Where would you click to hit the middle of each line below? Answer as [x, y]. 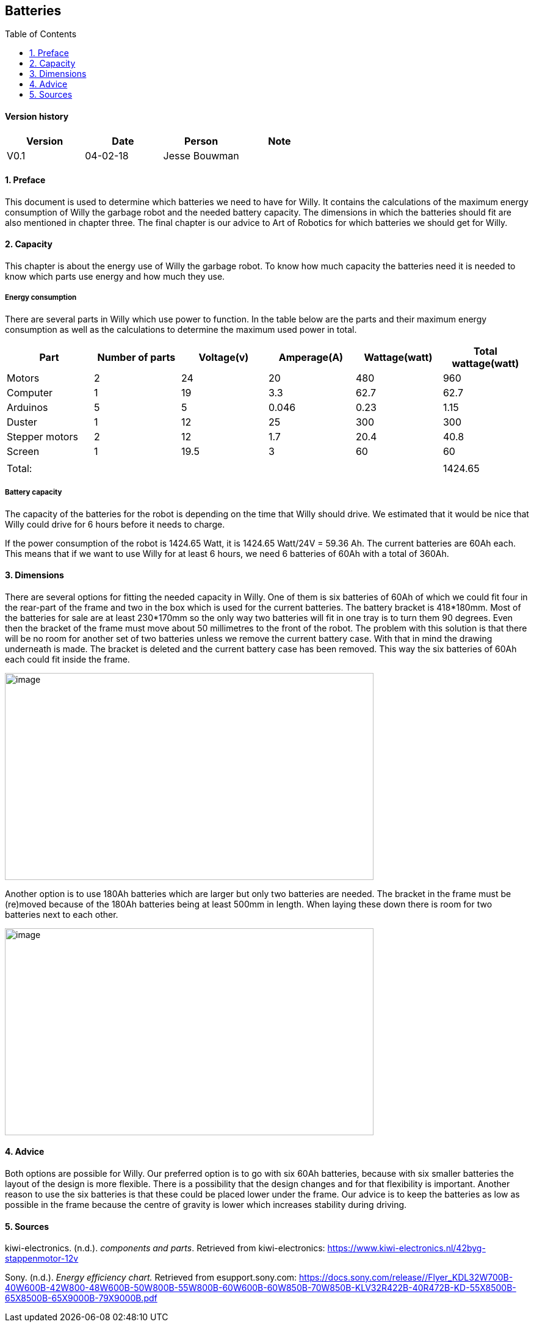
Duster [22, 422]
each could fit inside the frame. [67, 659]
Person [201, 141]
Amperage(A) [311, 357]
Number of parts [136, 357]
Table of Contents [41, 34]
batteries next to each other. [62, 914]
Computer [30, 392]
